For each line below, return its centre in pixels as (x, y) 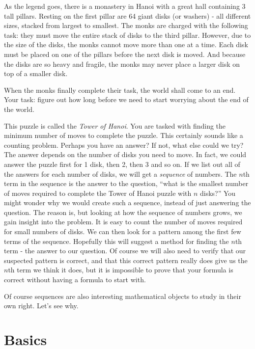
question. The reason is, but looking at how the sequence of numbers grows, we (123, 212)
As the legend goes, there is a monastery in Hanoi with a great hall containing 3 (125, 6)
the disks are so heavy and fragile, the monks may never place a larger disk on (122, 64)
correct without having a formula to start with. (75, 280)
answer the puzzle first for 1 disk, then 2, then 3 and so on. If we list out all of (122, 164)
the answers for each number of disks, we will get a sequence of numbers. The (120, 174)
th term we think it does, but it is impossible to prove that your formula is (121, 270)
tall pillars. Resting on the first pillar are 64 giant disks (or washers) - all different (127, 15)
